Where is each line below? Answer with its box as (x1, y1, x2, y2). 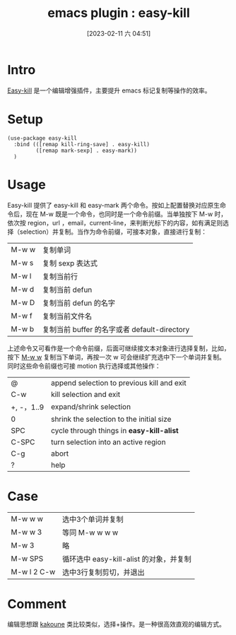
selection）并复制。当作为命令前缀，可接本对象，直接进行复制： (19, 227, 207, 236)
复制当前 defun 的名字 (42, 298, 115, 308)
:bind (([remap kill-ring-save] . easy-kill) (13, 141, 151, 148)
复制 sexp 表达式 (42, 258, 98, 268)
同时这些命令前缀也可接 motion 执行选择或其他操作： (7, 362, 161, 370)
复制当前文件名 (42, 311, 93, 321)
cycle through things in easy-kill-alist (50, 425, 179, 435)
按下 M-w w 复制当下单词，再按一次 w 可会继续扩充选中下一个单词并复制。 (7, 352, 226, 361)
